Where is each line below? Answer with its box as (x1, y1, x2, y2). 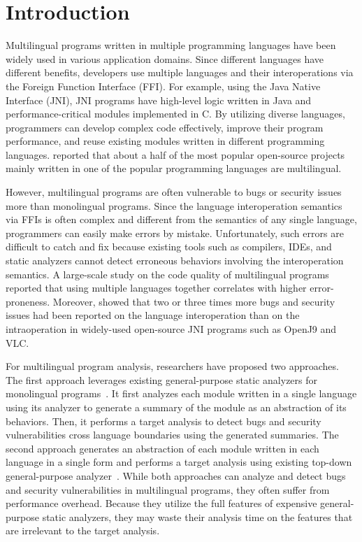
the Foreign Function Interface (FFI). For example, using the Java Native (6, 78, 321, 93)
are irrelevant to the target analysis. (6, 523, 160, 538)
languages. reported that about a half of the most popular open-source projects (6, 147, 345, 162)
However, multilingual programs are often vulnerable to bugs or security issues (6, 185, 342, 199)
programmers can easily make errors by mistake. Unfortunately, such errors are (6, 225, 344, 240)
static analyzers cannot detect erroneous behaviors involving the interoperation (6, 253, 344, 268)
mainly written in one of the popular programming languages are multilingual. (6, 161, 342, 176)
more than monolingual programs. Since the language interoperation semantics (6, 198, 342, 213)
